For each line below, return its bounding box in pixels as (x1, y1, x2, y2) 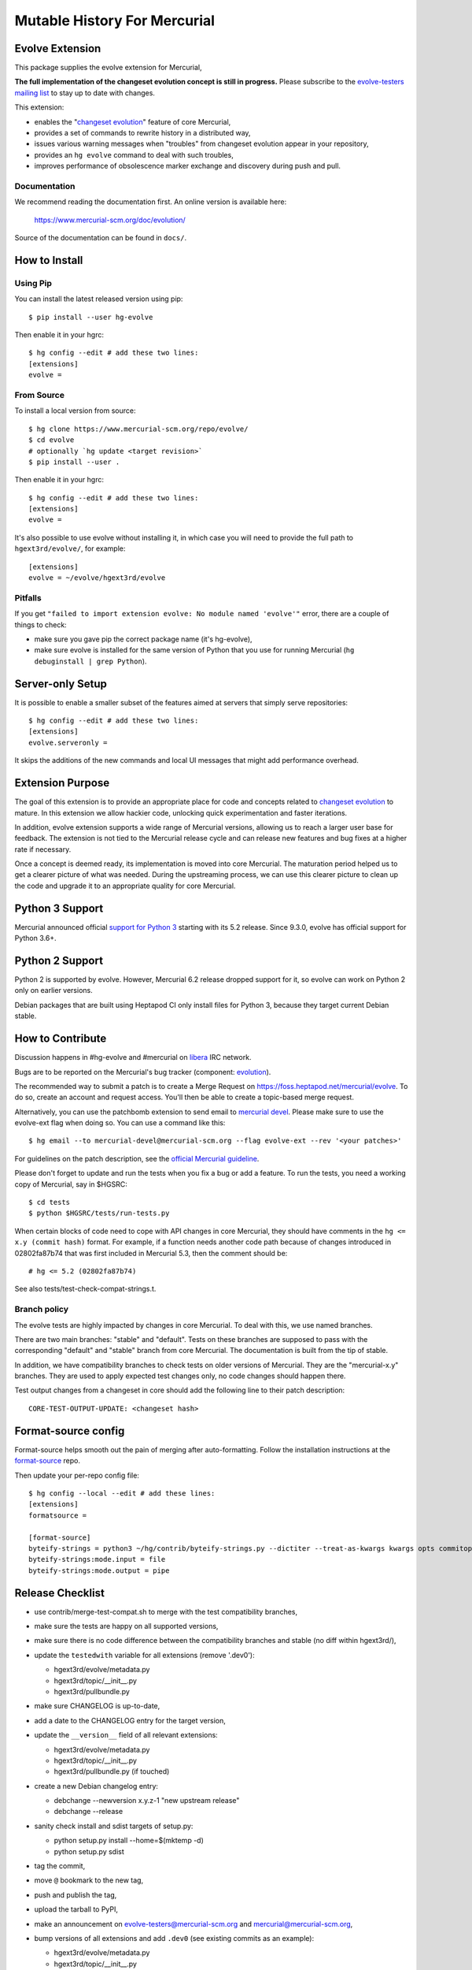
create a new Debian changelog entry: (34, 1781, 159, 1790)
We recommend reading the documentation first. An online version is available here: (14, 197, 287, 206)
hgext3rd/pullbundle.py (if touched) (53, 1767, 170, 1776)
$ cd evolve (28, 436, 75, 444)
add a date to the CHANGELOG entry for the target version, (34, 1715, 226, 1725)
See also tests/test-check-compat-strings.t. (14, 1284, 157, 1294)
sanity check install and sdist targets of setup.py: (34, 1821, 194, 1831)
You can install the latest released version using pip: (14, 294, 183, 303)
